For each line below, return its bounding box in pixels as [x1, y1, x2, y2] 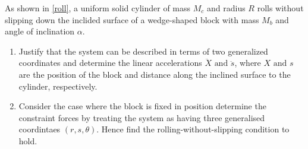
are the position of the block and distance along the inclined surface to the [18, 68, 291, 80]
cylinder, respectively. [18, 80, 98, 92]
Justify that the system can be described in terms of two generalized [18, 45, 268, 57]
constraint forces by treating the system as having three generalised [18, 111, 265, 123]
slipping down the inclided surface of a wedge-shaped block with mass [5, 13, 259, 26]
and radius [206, 2, 246, 14]
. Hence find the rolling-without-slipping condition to [96, 123, 290, 135]
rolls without [257, 2, 304, 14]
